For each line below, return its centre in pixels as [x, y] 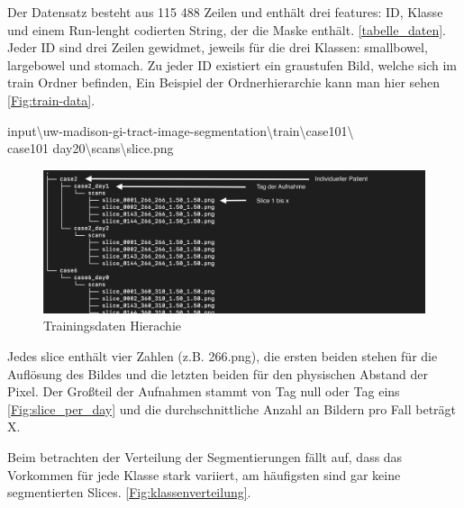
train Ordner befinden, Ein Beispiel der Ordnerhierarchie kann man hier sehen [224, 82]
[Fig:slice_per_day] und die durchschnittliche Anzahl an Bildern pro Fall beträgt [232, 408]
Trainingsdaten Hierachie [113, 326]
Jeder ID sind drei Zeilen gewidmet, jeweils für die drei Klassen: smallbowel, [218, 47]
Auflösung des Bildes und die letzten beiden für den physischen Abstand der [218, 373]
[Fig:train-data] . [51, 100]
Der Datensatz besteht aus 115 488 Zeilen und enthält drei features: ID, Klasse [225, 12]
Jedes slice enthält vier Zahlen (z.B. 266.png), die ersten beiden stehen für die [223, 355]
